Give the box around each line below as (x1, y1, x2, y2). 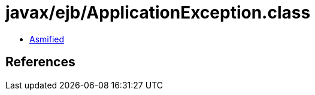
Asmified (29, 33, 65, 44)
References (5, 54, 75, 70)
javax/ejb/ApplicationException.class (5, 2, 311, 23)
